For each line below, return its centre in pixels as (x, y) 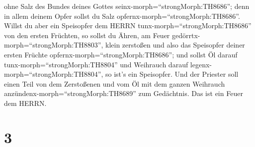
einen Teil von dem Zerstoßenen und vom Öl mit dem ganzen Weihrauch (115, 83)
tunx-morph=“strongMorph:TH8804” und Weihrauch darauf (96, 64)
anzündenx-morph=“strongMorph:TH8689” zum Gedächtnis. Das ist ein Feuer (124, 93)
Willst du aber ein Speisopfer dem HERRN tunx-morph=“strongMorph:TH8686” (128, 25)
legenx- (201, 64)
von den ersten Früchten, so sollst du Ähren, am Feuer (87, 35)
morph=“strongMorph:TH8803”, (54, 45)
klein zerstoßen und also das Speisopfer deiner (175, 45)
